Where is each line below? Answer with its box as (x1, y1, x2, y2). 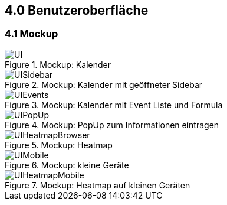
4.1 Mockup (5, 28, 58, 40)
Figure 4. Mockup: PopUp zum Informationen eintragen (5, 119, 219, 130)
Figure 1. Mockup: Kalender (5, 59, 111, 70)
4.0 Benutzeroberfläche (5, 3, 149, 18)
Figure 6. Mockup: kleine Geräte (5, 160, 129, 170)
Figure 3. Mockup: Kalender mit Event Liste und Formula (5, 99, 223, 110)
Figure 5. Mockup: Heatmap (5, 139, 113, 150)
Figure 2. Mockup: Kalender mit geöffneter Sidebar (5, 79, 203, 90)
